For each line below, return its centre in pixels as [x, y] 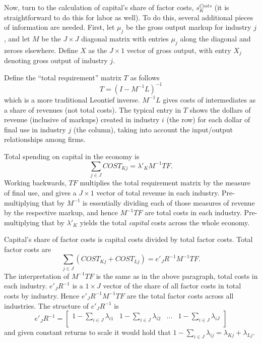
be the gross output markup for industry [188, 27]
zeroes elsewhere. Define [41, 50]
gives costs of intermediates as [209, 99]
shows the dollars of [220, 109]
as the [98, 50]
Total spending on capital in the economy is [72, 156]
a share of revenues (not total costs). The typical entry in [93, 109]
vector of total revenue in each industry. [158, 192]
